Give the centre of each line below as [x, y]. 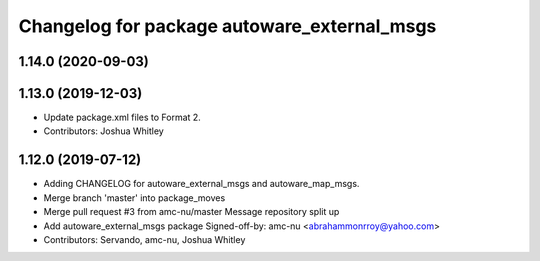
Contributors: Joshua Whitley [103, 131]
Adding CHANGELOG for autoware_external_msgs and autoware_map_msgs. [201, 184]
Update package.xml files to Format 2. [122, 117]
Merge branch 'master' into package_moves [134, 197]
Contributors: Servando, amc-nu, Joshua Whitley [144, 239]
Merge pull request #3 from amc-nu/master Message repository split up [191, 212]
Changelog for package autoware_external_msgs [227, 26]
